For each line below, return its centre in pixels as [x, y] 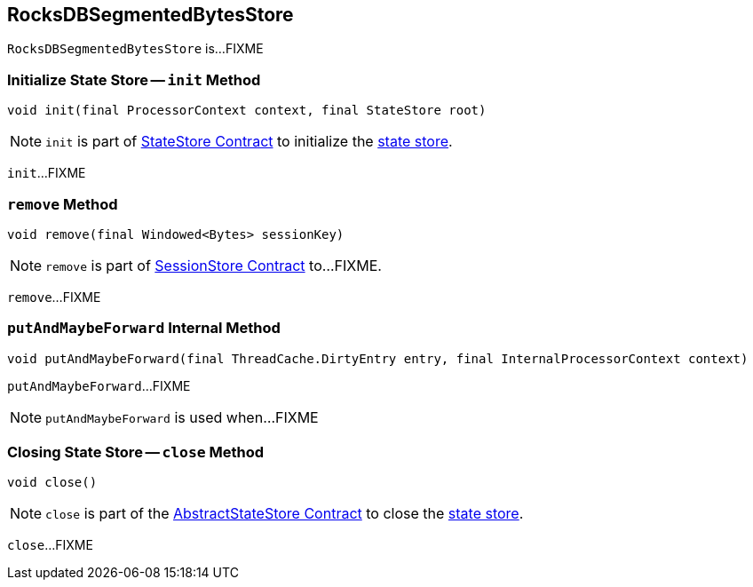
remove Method [63, 204]
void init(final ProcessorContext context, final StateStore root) [247, 111]
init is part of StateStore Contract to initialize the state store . [249, 142]
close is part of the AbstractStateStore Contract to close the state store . [285, 514]
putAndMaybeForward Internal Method [144, 328]
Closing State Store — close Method [136, 452]
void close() [52, 483]
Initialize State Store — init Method [134, 79]
